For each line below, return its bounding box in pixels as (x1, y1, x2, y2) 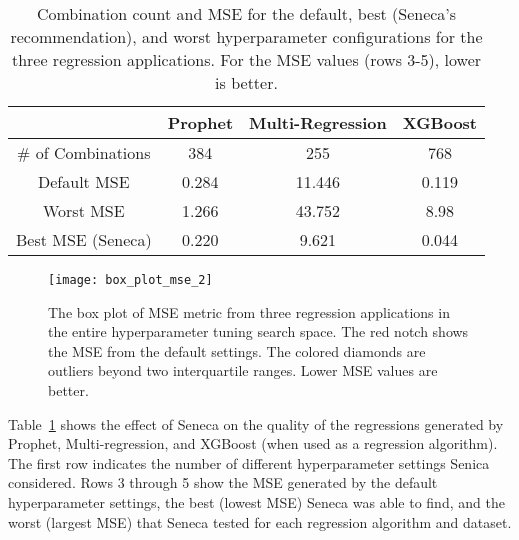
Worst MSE (42, 199, 125, 222)
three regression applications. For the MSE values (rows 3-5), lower (11, 48, 482, 71)
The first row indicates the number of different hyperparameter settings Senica (8, 452, 490, 473)
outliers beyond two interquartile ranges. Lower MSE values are (48, 360, 438, 381)
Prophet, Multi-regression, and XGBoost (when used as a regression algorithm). (8, 433, 498, 454)
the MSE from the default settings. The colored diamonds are (48, 340, 426, 361)
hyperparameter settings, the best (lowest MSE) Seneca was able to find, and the (8, 492, 505, 512)
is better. (215, 71, 278, 94)
